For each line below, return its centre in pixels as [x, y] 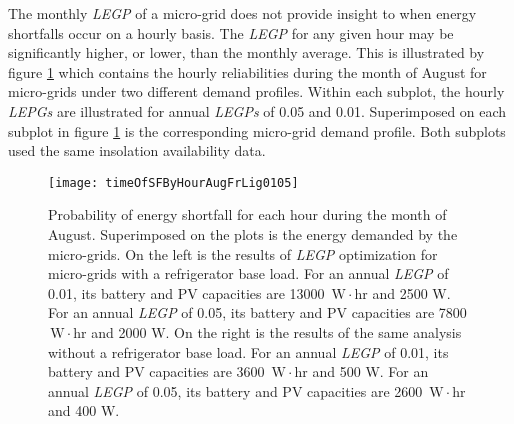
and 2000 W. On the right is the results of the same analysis [276, 331]
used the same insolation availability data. [137, 150]
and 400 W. [84, 410]
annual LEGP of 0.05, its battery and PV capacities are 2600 [235, 390]
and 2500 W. [411, 292]
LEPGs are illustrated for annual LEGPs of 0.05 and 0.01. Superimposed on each [257, 110]
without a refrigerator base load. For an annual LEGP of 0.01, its [248, 351]
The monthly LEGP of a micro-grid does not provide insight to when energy [242, 13]
